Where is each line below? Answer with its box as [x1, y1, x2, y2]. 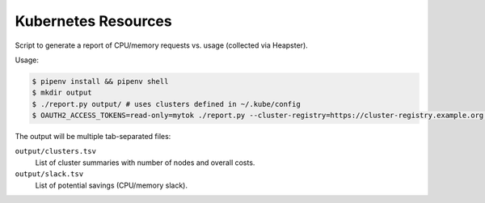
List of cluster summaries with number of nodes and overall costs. [35, 158, 255, 167]
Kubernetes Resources [15, 12, 173, 30]
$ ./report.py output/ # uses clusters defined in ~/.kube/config [32, 99, 301, 108]
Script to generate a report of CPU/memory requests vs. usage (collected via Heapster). [15, 40, 309, 50]
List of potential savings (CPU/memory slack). [35, 180, 188, 190]
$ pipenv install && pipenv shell [32, 77, 169, 86]
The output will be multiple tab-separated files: [15, 132, 171, 142]
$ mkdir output [32, 88, 92, 97]
